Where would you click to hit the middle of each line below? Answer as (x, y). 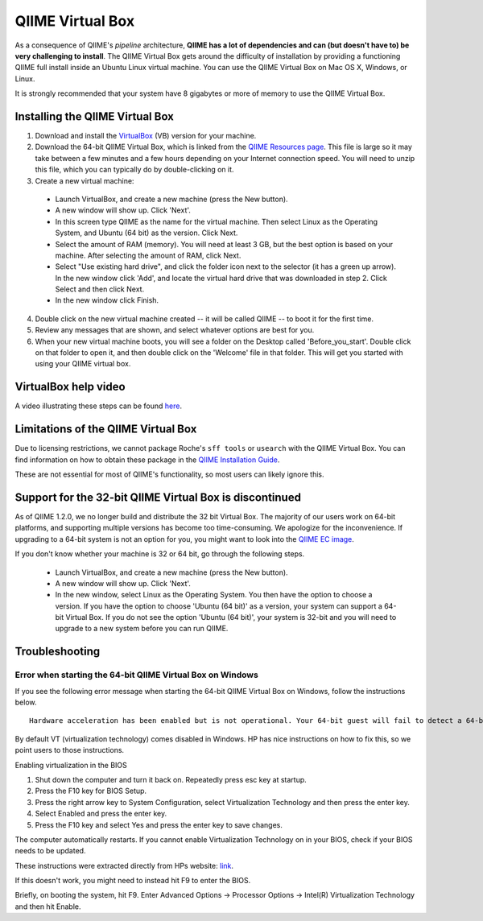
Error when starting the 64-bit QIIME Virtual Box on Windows (137, 675)
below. (26, 702)
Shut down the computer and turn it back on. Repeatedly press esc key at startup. (171, 779)
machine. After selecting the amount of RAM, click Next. (148, 255)
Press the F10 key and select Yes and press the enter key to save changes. (159, 824)
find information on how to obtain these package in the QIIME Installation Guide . (147, 460)
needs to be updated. (50, 851)
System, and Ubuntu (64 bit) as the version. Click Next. (147, 233)
